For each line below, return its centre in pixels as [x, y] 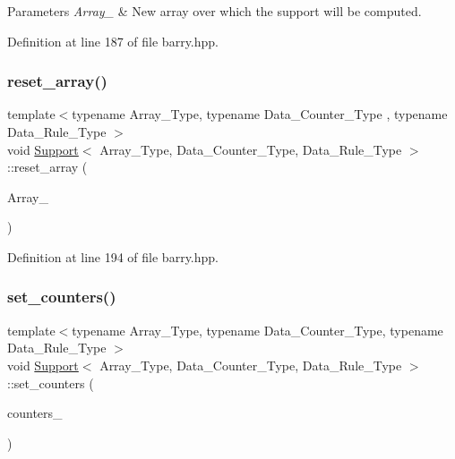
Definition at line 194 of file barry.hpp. [113, 256]
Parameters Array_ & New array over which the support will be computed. [215, 11]
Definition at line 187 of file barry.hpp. [113, 41]
